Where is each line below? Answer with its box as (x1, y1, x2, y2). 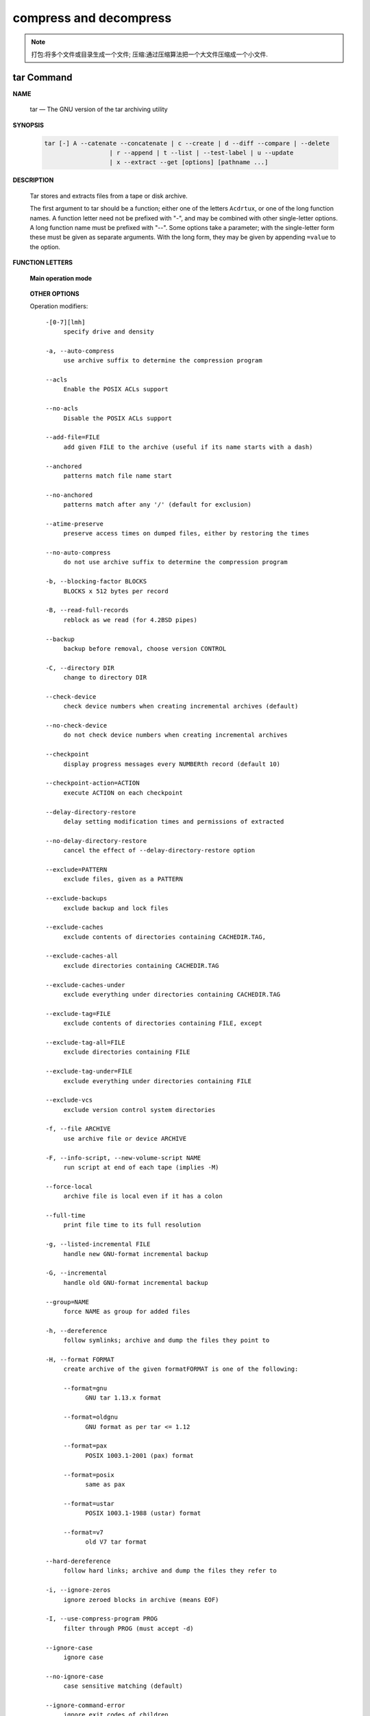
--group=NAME (45, 1298, 89, 1306)
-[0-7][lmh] (45, 318, 86, 326)
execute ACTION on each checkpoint (63, 789, 183, 796)
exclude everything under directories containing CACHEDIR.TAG (63, 990, 281, 999)
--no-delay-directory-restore (45, 837, 147, 844)
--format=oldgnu (63, 1413, 119, 1421)
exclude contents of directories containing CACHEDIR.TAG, (63, 933, 267, 940)
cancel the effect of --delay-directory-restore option (63, 846, 256, 855)
